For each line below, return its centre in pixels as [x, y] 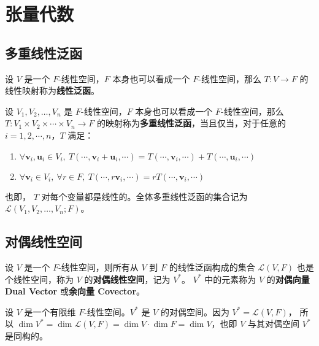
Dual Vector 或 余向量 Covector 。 [75, 291]
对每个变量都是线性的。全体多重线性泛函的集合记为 [144, 196]
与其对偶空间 [274, 324]
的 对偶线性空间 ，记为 [127, 279]
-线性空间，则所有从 [98, 267]
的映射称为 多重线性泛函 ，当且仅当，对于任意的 [191, 123]
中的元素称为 [230, 279]
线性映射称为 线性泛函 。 [52, 90]
